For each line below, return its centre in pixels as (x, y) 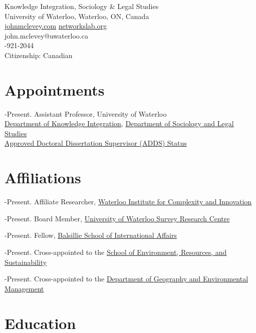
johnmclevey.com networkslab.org (56, 26)
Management (24, 288)
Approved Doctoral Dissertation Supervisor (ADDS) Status (96, 143)
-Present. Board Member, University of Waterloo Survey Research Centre (117, 218)
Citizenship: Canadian (39, 55)
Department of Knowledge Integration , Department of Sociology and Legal (119, 123)
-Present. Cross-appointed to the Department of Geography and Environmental (126, 279)
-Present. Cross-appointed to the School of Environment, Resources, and (116, 252)
